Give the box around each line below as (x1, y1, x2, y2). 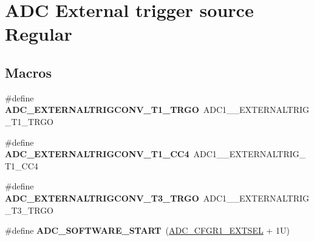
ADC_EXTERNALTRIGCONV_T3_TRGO (5, 191, 199, 204)
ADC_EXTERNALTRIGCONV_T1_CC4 (5, 148, 189, 160)
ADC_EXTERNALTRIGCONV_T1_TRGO (5, 103, 199, 116)
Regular (5, 21, 72, 46)
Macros (5, 63, 52, 81)
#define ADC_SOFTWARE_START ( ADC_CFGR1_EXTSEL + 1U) (5, 224, 290, 237)
